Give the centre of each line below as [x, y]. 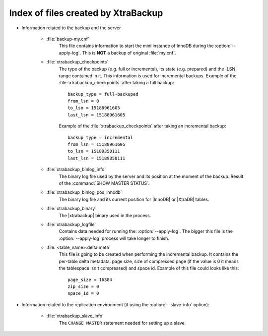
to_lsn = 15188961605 [94, 108]
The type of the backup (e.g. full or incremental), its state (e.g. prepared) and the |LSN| [148, 69]
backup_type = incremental [100, 137]
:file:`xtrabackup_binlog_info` [76, 169]
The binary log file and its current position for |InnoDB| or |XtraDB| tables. [134, 199]
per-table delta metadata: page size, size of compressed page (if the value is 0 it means [149, 261]
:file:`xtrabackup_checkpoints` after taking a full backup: [116, 83]
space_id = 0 [83, 293]
